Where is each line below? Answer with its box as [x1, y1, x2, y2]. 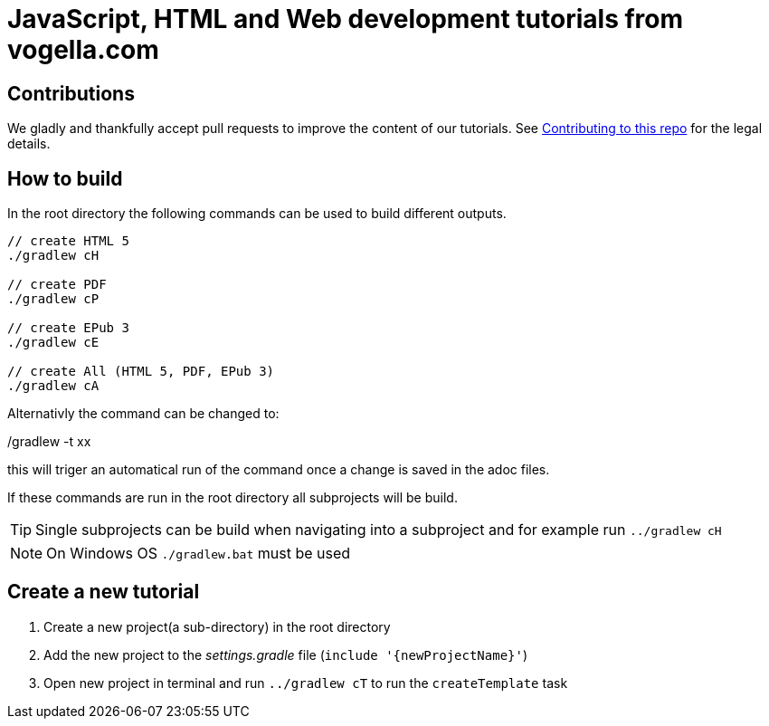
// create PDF [7, 277, 107, 292]
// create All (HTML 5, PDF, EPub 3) [7, 364, 275, 379]
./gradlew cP [7, 291, 100, 307]
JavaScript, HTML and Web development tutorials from [7, 4, 684, 34]
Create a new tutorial [7, 580, 200, 604]
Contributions [7, 81, 135, 105]
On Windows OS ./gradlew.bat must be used [46, 544, 351, 563]
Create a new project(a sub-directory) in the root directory [43, 618, 391, 635]
